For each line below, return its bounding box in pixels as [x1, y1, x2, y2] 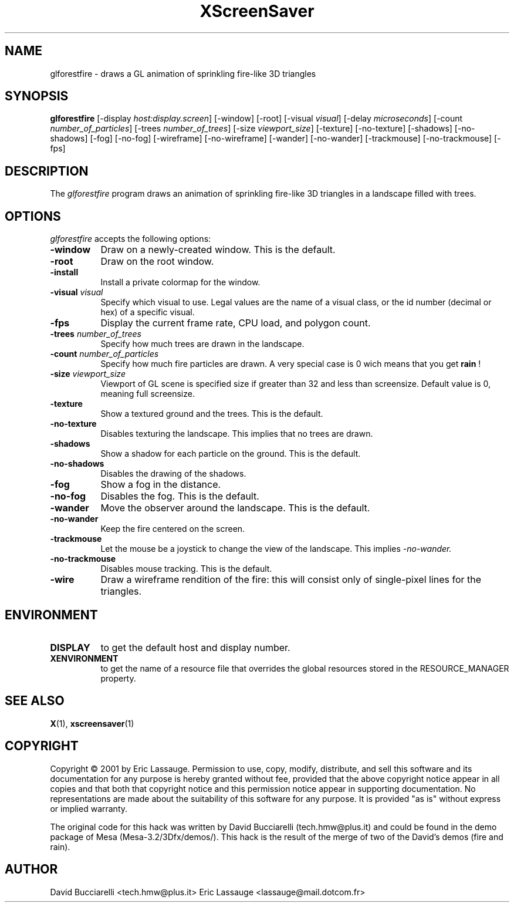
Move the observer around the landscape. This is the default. [100, 502, 370, 514]
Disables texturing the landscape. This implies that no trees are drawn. [100, 429, 373, 439]
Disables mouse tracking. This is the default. [100, 564, 272, 574]
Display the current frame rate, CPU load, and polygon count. [100, 317, 371, 329]
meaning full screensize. [100, 389, 195, 399]
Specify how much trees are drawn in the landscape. [100, 339, 305, 349]
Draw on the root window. [100, 255, 214, 268]
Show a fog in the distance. [100, 478, 221, 491]
